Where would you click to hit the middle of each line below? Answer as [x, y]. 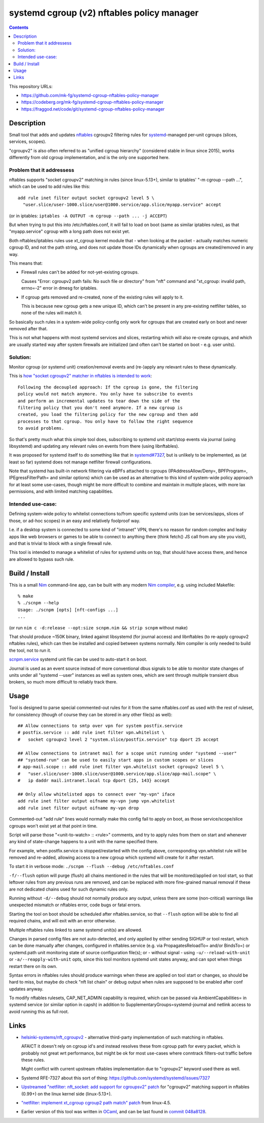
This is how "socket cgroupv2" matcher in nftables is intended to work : [81, 376]
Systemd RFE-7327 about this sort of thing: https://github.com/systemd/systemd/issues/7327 [116, 1078]
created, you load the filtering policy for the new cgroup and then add [108, 414]
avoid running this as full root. [39, 1011]
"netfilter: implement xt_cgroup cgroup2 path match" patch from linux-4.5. [96, 1102]
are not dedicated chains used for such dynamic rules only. [69, 889]
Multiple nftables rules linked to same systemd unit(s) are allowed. [76, 930]
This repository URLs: [31, 86]
